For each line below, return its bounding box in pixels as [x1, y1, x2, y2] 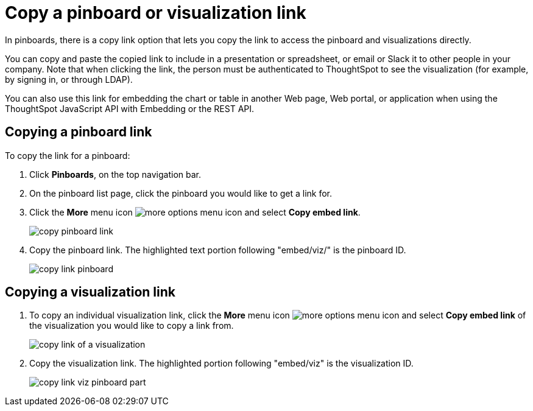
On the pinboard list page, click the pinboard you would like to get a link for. [29, 188, 333, 198]
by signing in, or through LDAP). [5, 74, 133, 85]
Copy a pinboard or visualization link [5, 2, 306, 23]
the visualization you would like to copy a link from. [29, 320, 234, 331]
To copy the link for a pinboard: [5, 150, 130, 161]
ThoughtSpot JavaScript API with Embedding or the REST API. [5, 103, 255, 114]
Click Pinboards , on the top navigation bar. [29, 169, 202, 180]
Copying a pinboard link [5, 124, 152, 140]
